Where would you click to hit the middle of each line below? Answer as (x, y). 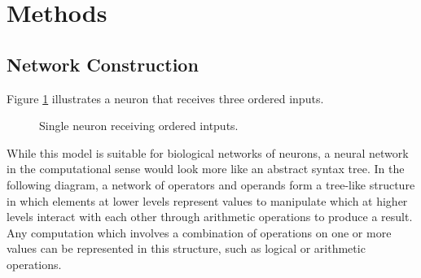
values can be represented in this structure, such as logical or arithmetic (186, 248)
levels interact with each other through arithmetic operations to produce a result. (210, 217)
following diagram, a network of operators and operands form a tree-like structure (211, 184)
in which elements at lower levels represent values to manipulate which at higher (207, 200)
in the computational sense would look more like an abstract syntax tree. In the (206, 169)
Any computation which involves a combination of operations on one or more (199, 232)
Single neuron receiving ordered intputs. (139, 126)
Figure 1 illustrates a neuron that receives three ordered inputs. (165, 98)
